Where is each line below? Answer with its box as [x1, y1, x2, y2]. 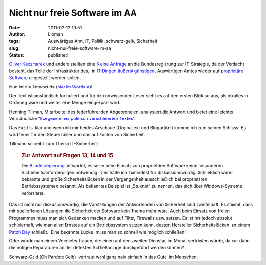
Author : [9, 31, 26, 37]
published [48, 52, 68, 58]
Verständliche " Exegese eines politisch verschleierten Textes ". [9, 116, 136, 121]
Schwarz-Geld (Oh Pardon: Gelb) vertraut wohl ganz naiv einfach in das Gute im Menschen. [9, 254, 198, 260]
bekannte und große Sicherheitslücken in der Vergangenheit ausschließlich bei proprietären [21, 176, 208, 182]
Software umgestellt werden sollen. [9, 75, 81, 81]
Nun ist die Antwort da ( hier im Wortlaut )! [9, 84, 93, 89]
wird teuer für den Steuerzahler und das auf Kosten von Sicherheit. [9, 132, 145, 138]
